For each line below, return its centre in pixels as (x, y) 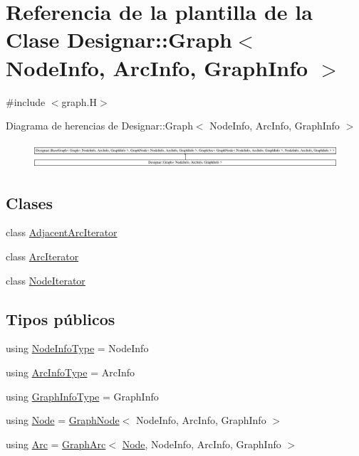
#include (26, 101)
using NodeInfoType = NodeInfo (77, 348)
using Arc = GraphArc (56, 444)
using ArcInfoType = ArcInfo (71, 372)
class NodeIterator (46, 280)
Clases (30, 202)
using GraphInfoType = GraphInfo (82, 396)
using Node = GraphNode (63, 420)
